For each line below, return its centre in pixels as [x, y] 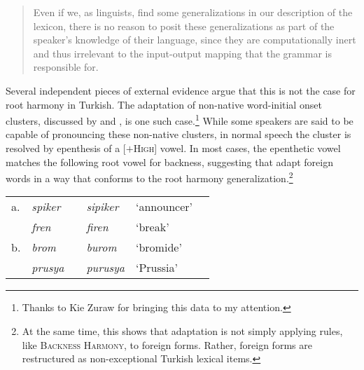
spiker [46, 207]
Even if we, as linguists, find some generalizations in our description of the [193, 12]
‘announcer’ [164, 207]
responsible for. [66, 67]
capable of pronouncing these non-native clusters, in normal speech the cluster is [178, 134]
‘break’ [153, 227]
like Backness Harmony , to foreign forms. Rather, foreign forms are [167, 344]
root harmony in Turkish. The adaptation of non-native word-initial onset [164, 104]
